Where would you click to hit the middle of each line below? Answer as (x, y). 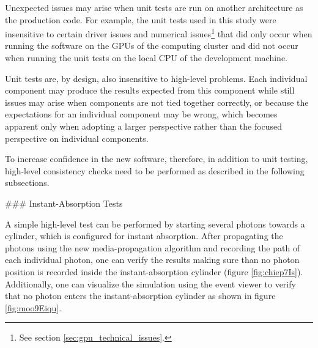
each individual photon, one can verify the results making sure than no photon (152, 260)
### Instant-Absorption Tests (64, 203)
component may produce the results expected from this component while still (150, 90)
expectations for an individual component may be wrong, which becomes (141, 114)
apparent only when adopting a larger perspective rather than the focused (144, 126)
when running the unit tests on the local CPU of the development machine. (146, 58)
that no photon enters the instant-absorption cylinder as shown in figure (140, 296)
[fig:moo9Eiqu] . (33, 307)
